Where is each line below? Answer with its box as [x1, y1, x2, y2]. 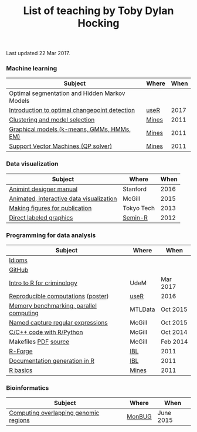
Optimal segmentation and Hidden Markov [9, 89, 125, 97]
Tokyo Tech [123, 204, 155, 212]
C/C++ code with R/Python [9, 328, 83, 336]
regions [9, 416, 30, 424]
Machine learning [6, 65, 57, 73]
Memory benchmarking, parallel [9, 302, 97, 310]
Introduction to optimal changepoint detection [9, 106, 135, 114]
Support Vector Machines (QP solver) [9, 142, 113, 150]
